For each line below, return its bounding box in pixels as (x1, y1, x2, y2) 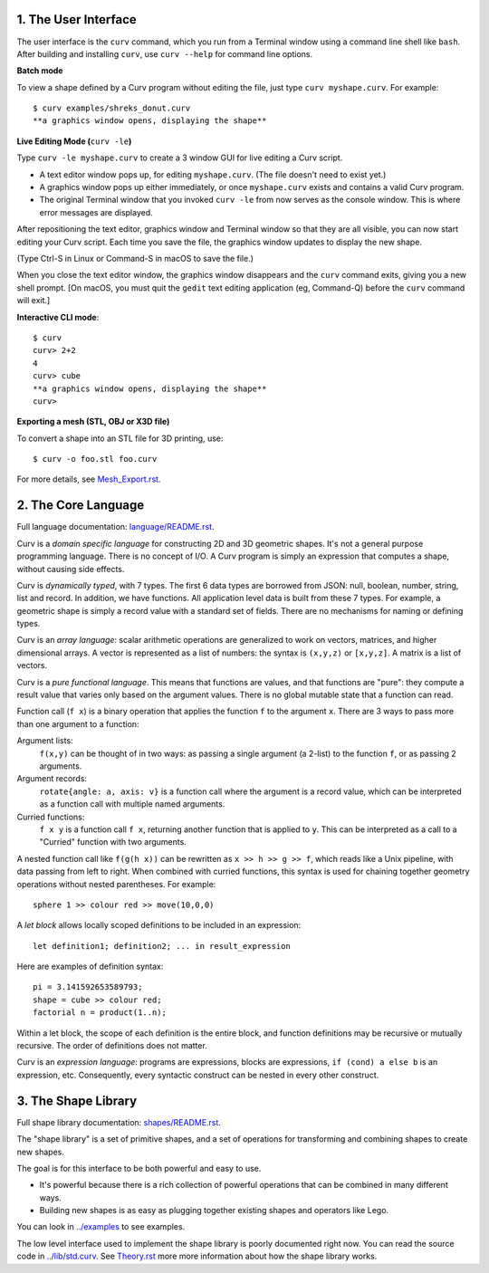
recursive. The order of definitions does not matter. (16, 1040, 207, 1051)
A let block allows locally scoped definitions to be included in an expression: (16, 920, 302, 931)
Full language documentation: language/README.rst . (16, 522, 215, 532)
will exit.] (16, 295, 51, 306)
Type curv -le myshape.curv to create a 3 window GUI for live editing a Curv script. (16, 152, 343, 163)
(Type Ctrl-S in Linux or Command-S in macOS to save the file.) (16, 253, 254, 263)
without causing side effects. (16, 563, 125, 574)
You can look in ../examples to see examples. (16, 1221, 186, 1232)
